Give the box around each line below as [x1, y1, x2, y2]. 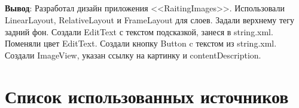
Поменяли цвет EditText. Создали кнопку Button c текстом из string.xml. [5, 37, 277, 50]
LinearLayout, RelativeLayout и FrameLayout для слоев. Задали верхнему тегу [5, 13, 295, 26]
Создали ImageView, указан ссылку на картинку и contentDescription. [5, 48, 261, 61]
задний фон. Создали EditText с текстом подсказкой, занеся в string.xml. [5, 25, 273, 38]
